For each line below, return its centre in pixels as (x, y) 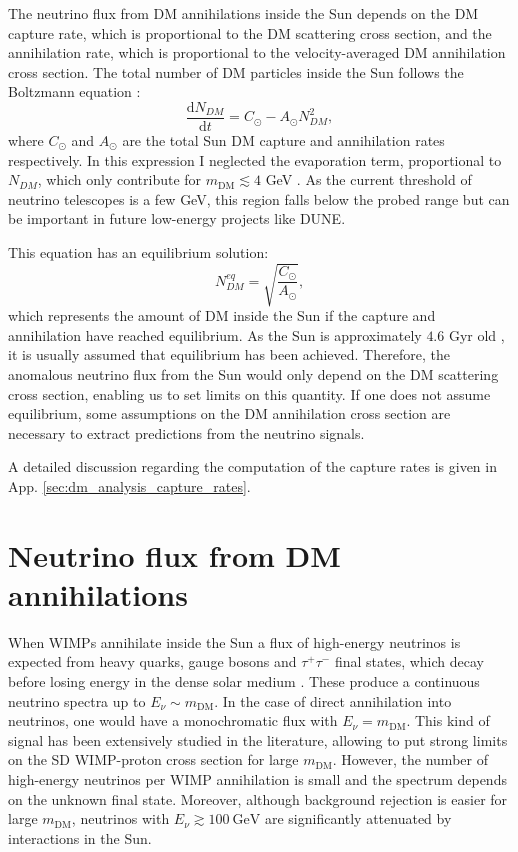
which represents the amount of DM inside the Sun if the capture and (222, 315)
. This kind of (448, 720)
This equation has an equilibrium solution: (138, 252)
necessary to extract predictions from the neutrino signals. (186, 432)
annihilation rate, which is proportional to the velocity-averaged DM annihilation (257, 52)
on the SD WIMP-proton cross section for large (153, 759)
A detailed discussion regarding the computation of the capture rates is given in (252, 466)
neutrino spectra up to (77, 700)
